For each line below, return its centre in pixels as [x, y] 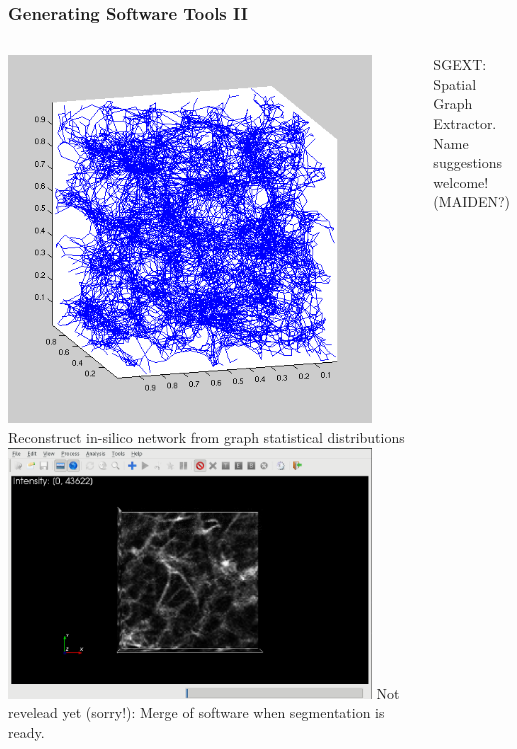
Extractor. [465, 123]
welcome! [461, 181]
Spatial [455, 83]
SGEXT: [460, 64]
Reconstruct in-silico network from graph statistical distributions [206, 436]
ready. [26, 732]
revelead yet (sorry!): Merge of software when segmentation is [196, 712]
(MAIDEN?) [471, 201]
